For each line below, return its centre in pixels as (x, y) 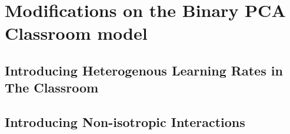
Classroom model (76, 33)
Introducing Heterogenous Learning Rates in (144, 70)
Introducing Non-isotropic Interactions (125, 122)
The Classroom (52, 87)
